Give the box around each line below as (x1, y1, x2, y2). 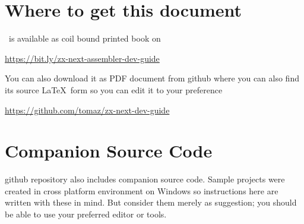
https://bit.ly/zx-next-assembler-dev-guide (5, 52, 160, 64)
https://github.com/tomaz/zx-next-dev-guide (5, 103, 170, 116)
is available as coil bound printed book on (8, 32, 161, 45)
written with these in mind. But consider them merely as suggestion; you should (5, 196, 297, 209)
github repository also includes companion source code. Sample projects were (5, 173, 285, 185)
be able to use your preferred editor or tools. (5, 208, 167, 220)
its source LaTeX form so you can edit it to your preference (5, 83, 223, 96)
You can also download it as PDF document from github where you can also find (5, 72, 299, 84)
